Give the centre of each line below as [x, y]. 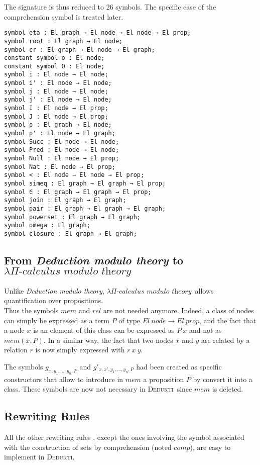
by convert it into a [223, 379]
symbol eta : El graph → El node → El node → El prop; [98, 33]
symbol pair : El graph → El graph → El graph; [85, 208]
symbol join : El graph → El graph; [65, 200]
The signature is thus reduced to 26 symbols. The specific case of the [110, 7]
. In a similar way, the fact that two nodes [108, 340]
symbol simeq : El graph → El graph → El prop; [85, 183]
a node [14, 330]
